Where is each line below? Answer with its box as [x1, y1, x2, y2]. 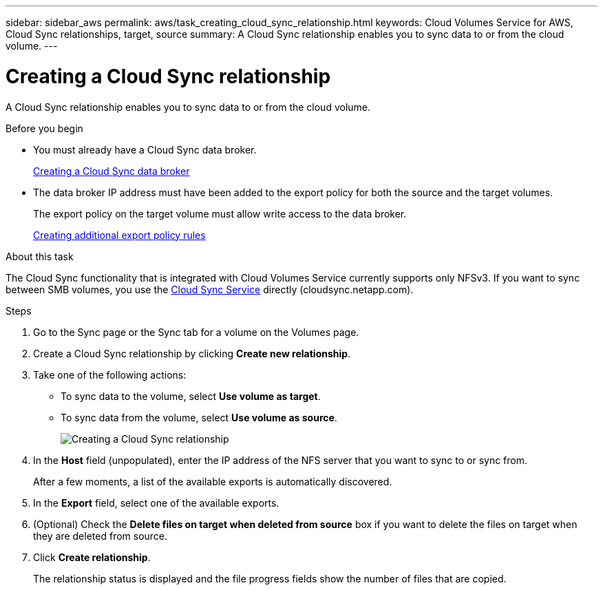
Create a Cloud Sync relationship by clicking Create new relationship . [33, 347, 351, 359]
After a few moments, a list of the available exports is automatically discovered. [33, 475, 392, 487]
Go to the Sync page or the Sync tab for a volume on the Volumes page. [33, 326, 359, 338]
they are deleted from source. [33, 529, 168, 542]
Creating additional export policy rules [33, 229, 206, 241]
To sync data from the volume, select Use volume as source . [61, 411, 337, 423]
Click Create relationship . [33, 551, 151, 563]
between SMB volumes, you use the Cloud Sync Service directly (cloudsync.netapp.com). [6, 283, 414, 295]
